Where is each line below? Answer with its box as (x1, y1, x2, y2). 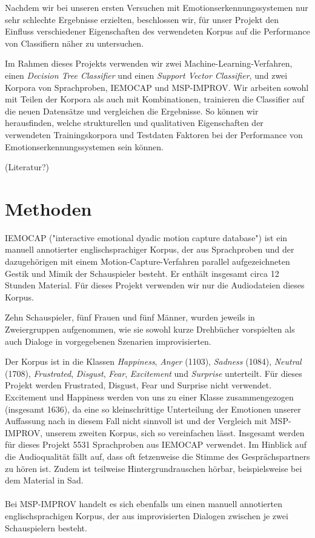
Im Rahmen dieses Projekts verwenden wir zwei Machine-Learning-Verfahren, (5, 57, 293, 70)
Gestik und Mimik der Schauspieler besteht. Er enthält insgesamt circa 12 (5, 267, 279, 279)
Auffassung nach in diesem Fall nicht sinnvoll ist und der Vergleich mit (5, 414, 268, 427)
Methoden (5, 196, 92, 221)
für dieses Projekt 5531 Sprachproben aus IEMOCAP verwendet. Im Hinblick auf (5, 438, 307, 451)
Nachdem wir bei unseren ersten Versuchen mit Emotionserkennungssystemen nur (5, 1, 308, 13)
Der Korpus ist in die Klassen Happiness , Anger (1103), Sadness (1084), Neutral (5, 355, 302, 368)
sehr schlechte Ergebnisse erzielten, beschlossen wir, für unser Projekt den (5, 13, 279, 25)
